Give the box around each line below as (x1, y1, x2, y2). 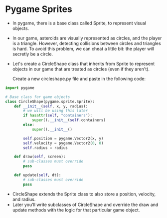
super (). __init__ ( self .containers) (31, 117, 106, 123)
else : (23, 122, 35, 127)
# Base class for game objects (5, 94, 70, 99)
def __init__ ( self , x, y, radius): (14, 103, 88, 108)
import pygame (5, 85, 35, 90)
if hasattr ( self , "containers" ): (23, 113, 93, 118)
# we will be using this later (23, 108, 88, 113)
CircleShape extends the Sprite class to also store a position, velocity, (12, 191, 156, 197)
